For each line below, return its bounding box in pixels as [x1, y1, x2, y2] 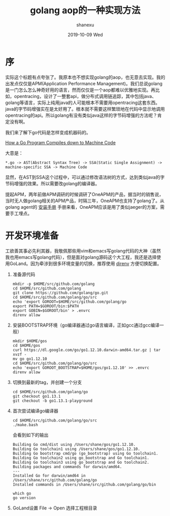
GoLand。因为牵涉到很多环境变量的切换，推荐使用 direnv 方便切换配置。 [9, 260, 162, 267]
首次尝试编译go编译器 [12, 407, 58, 414]
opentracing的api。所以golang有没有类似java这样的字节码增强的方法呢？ [5, 112, 157, 118]
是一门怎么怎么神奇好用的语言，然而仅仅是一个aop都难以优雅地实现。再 [5, 87, 156, 93]
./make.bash [12, 422, 38, 427]
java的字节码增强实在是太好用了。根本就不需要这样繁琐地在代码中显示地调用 [5, 106, 165, 112]
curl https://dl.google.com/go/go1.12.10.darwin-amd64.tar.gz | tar [12, 347, 161, 352]
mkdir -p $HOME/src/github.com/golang [12, 281, 95, 286]
